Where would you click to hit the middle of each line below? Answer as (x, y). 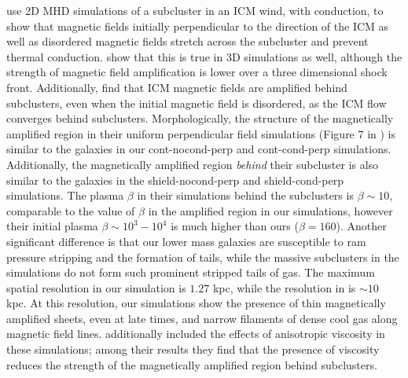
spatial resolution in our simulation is (96, 287)
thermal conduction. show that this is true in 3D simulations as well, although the (204, 56)
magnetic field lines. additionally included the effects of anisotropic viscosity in (196, 334)
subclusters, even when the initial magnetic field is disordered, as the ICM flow (197, 103)
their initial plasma (52, 226)
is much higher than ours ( (235, 226)
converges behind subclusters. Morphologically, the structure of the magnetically (200, 118)
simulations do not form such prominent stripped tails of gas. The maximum (191, 272)
